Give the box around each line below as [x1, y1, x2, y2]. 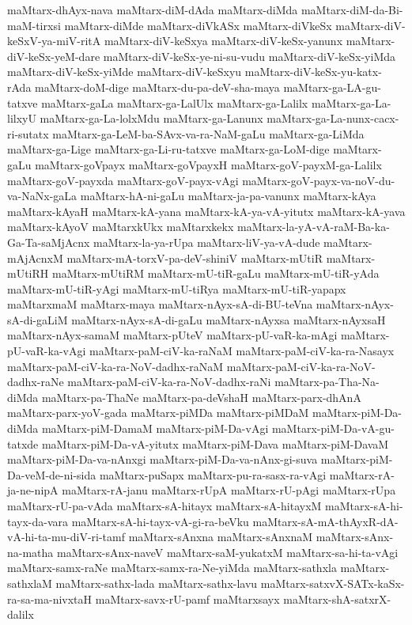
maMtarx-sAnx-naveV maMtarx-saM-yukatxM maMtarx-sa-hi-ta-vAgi [56, 544, 399, 560]
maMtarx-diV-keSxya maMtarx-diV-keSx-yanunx [104, 32, 343, 49]
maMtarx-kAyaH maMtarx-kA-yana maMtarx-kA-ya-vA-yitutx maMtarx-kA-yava [7, 203, 406, 219]
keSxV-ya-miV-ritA [7, 32, 101, 49]
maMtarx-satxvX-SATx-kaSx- [260, 574, 405, 591]
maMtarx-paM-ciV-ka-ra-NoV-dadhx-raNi [67, 373, 271, 390]
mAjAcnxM [7, 249, 63, 266]
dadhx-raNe [7, 373, 64, 390]
